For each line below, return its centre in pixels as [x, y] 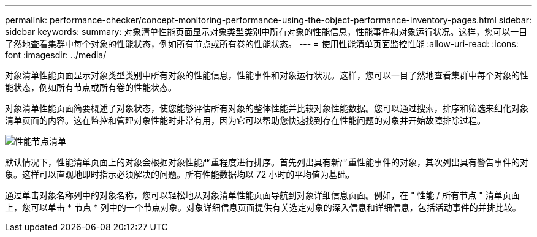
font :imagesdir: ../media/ [56, 55]
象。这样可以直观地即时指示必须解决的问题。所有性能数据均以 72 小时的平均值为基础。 [180, 174]
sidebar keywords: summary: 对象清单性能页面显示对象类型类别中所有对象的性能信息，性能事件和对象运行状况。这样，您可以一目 [266, 32]
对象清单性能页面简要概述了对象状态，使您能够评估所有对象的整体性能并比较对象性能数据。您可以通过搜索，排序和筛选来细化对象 [267, 108]
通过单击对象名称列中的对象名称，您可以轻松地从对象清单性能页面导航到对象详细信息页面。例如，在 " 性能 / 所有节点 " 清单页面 [262, 195]
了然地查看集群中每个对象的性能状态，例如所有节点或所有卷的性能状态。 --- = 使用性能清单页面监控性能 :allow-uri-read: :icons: [262, 44]
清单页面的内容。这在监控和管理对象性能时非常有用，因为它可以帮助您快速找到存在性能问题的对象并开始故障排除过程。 [245, 120]
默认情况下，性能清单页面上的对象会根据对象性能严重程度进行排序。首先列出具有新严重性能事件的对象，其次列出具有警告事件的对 [267, 162]
